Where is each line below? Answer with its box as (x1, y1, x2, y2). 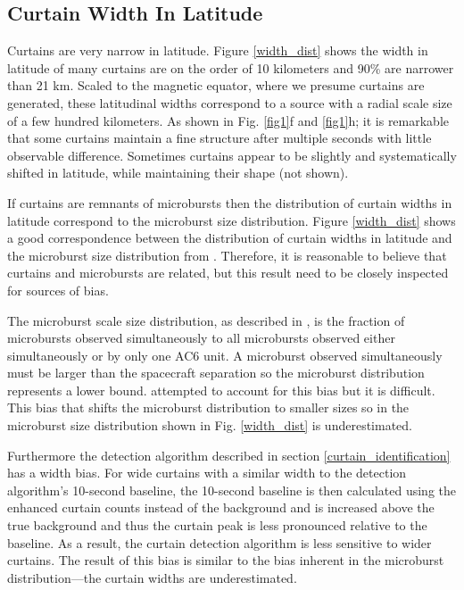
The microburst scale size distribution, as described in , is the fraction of (7, 311, 405, 329)
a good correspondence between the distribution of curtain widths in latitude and (7, 229, 452, 247)
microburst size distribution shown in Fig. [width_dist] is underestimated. (7, 416, 412, 435)
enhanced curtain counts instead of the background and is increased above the (7, 498, 435, 517)
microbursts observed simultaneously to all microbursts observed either (7, 328, 395, 347)
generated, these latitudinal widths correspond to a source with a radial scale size (7, 93, 452, 112)
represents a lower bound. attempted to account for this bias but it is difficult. (7, 380, 435, 399)
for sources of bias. (7, 280, 109, 299)
